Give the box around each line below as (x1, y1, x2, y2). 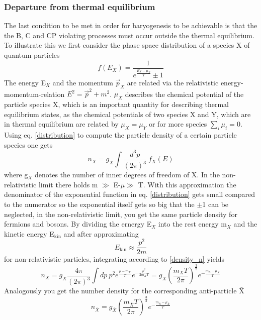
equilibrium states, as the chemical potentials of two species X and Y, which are (4, 109, 251, 119)
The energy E (4, 77, 46, 87)
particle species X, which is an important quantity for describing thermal (4, 99, 229, 110)
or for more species (148, 119, 207, 129)
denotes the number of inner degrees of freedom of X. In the (35, 169, 220, 180)
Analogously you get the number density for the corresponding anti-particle (4, 285, 237, 296)
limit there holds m (38, 179, 98, 189)
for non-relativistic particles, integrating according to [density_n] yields (4, 254, 225, 264)
